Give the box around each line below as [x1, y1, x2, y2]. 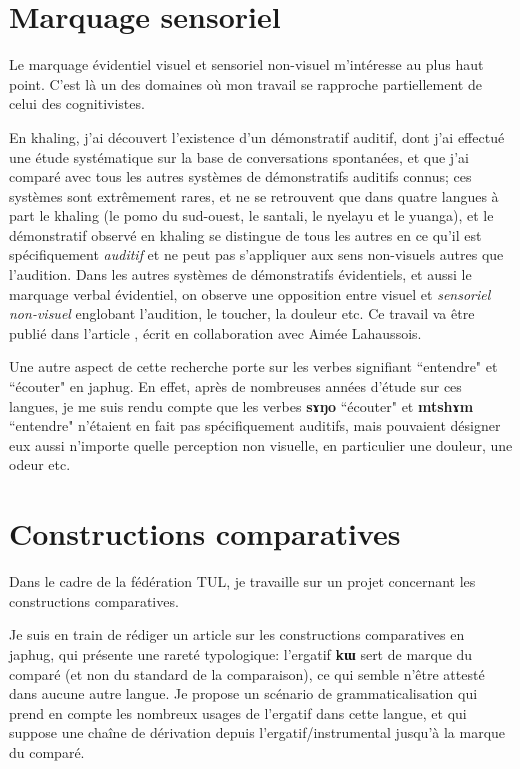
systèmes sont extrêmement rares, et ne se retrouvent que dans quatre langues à [9, 185, 499, 206]
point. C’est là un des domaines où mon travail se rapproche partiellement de [9, 73, 482, 94]
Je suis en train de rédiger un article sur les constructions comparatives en [9, 624, 465, 645]
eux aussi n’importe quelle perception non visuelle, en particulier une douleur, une [9, 434, 513, 455]
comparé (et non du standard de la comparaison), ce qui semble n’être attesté [9, 663, 485, 684]
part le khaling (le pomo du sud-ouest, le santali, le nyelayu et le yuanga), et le [9, 205, 494, 226]
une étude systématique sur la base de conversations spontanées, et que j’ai [9, 146, 469, 167]
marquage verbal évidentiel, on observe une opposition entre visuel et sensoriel [9, 283, 491, 304]
